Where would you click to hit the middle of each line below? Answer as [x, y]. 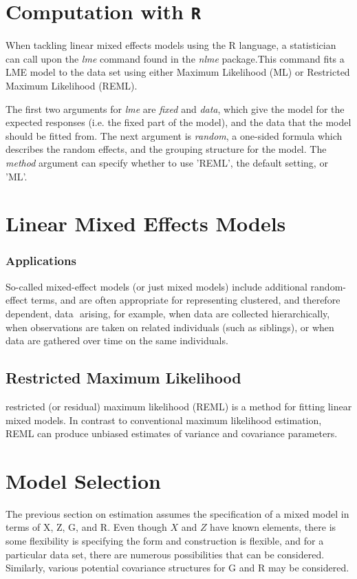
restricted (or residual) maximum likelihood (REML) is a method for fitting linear [179, 406]
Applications [41, 261]
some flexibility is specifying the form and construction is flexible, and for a [165, 541]
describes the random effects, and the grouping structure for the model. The [166, 149]
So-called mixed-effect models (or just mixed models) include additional [156, 286]
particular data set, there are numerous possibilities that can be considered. [165, 554]
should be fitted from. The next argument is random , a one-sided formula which [174, 135]
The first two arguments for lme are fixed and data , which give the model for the [175, 108]
